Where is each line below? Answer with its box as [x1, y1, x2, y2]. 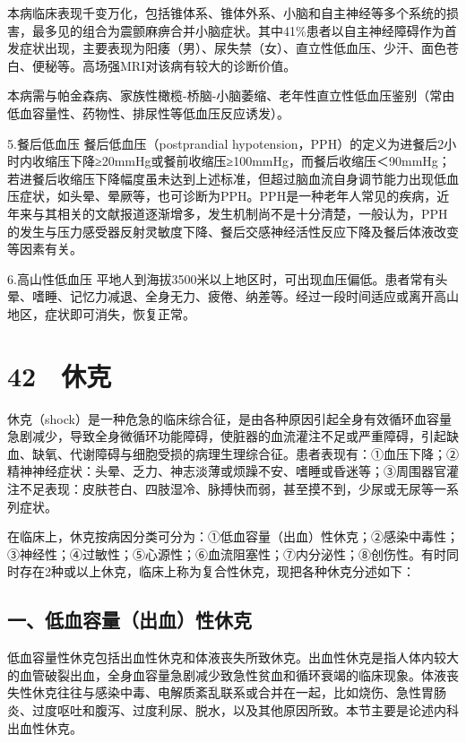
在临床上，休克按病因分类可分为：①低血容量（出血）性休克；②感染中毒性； [7, 527, 459, 546]
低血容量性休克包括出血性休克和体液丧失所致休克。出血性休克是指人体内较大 [7, 648, 459, 667]
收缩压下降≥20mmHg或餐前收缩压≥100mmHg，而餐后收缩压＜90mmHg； [31, 151, 451, 170]
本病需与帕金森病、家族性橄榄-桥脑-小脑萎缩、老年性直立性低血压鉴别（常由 [7, 86, 455, 105]
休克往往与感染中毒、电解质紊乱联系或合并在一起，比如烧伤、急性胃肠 [31, 683, 446, 702]
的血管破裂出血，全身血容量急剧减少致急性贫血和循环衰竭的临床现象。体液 [7, 665, 446, 684]
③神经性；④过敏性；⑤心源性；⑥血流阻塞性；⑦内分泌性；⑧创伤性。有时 [7, 544, 446, 563]
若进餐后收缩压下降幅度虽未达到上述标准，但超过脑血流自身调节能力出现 [7, 168, 434, 187]
